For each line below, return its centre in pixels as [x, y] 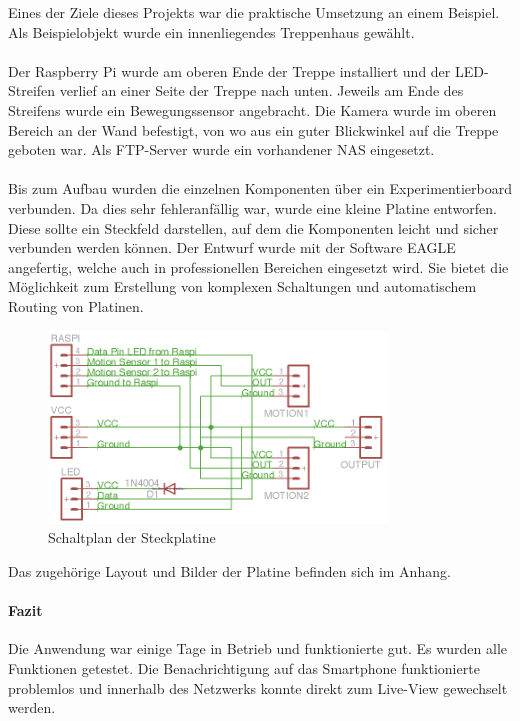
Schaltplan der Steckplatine [132, 537]
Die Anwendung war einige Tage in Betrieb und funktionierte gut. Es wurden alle [258, 648]
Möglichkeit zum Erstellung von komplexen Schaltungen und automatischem [242, 286]
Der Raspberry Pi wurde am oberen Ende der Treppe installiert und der [229, 70]
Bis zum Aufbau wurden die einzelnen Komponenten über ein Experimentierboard [260, 188]
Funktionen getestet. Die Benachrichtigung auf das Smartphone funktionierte [244, 667]
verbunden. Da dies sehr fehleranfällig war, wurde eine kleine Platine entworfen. [252, 207]
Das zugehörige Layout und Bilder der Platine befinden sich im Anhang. [229, 570]
